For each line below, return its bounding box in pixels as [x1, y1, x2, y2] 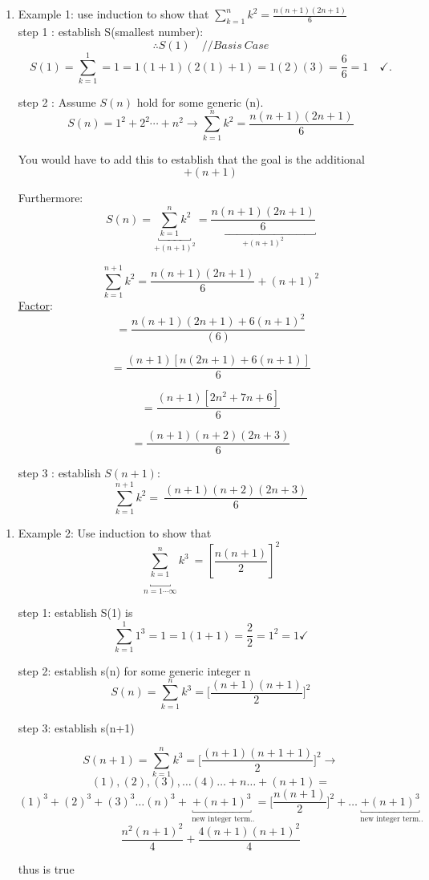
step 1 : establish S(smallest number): [18, 23, 204, 40]
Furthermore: [18, 189, 83, 206]
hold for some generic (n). [136, 93, 264, 110]
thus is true [18, 860, 75, 877]
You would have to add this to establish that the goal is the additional [18, 150, 365, 167]
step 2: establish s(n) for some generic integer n [18, 662, 251, 679]
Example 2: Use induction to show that [18, 525, 212, 541]
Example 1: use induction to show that [18, 6, 209, 22]
